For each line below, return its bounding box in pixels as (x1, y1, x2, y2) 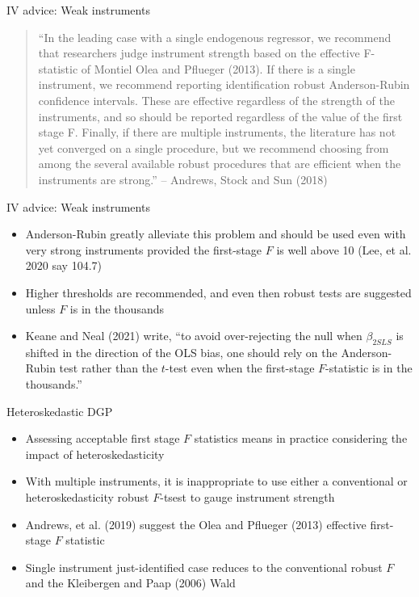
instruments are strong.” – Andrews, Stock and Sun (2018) (38, 170, 328, 187)
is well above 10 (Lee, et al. (276, 241, 412, 258)
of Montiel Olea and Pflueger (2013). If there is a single (81, 60, 355, 77)
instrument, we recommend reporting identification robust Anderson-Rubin (38, 76, 410, 93)
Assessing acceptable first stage (25, 430, 180, 447)
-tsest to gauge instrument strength (160, 489, 335, 506)
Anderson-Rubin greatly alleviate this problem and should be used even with (25, 225, 406, 242)
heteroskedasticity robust (25, 489, 149, 506)
